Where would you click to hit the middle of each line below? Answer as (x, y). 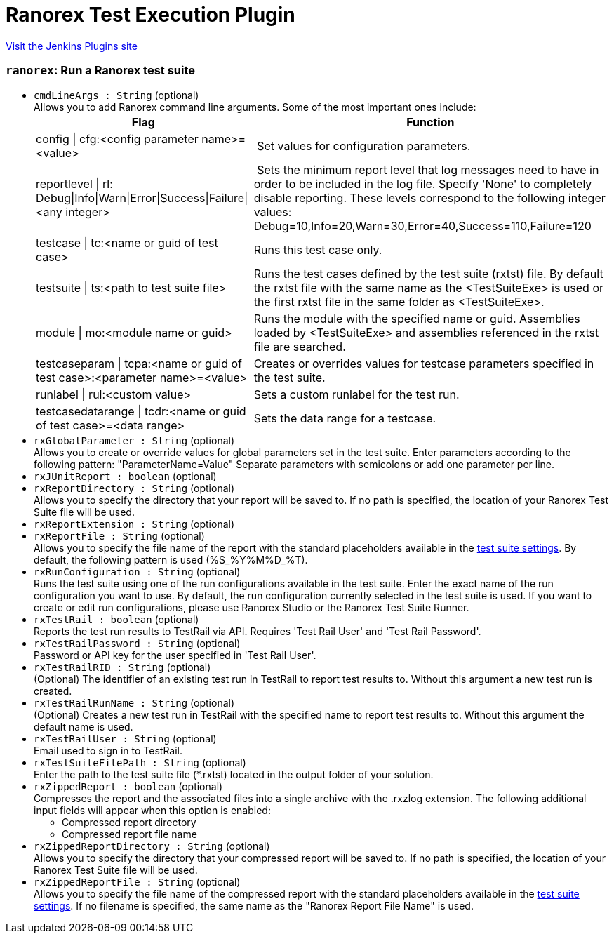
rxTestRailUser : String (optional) (125, 738)
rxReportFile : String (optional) (119, 535)
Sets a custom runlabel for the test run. (356, 394)
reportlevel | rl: (74, 184)
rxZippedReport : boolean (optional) (128, 786)
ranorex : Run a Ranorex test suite (101, 71)
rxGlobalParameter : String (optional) (134, 440)
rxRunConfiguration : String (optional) (137, 571)
